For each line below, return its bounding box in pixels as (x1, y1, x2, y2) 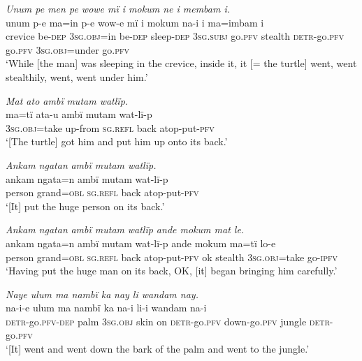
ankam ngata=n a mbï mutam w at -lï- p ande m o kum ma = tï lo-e (6, 235, 276, 250)
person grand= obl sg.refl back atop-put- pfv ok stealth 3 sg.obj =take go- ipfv (6, 249, 338, 264)
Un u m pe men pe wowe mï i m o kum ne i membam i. (6, 1, 231, 15)
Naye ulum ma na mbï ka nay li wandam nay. (6, 286, 198, 301)
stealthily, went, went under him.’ (6, 69, 148, 84)
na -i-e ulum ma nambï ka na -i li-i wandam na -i (6, 300, 207, 315)
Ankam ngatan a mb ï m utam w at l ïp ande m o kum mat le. (6, 222, 245, 237)
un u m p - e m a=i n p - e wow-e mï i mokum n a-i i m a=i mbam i (6, 15, 264, 29)
